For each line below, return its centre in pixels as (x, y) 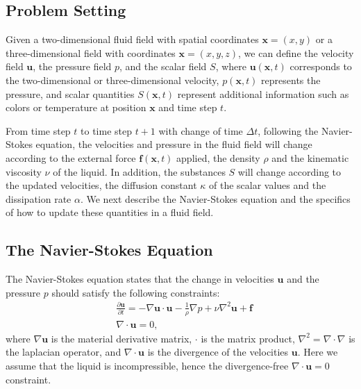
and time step (188, 107)
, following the (288, 130)
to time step (106, 130)
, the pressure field (72, 66)
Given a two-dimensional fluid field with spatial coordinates (132, 39)
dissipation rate (39, 198)
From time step (38, 130)
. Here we (318, 352)
